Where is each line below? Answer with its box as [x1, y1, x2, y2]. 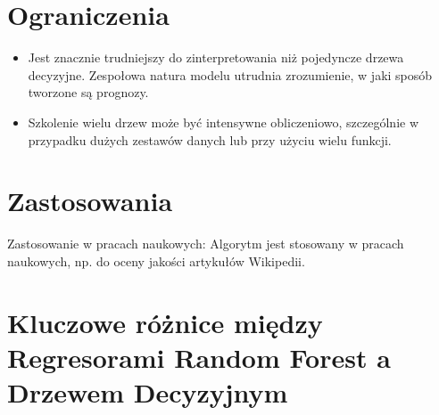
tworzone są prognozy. [28, 83, 149, 102]
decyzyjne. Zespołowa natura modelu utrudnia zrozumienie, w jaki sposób [28, 65, 433, 84]
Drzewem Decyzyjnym [7, 373, 288, 410]
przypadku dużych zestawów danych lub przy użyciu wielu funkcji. [28, 130, 392, 149]
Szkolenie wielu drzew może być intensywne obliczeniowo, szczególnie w [28, 112, 419, 131]
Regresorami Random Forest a [7, 338, 391, 375]
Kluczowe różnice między [7, 304, 323, 340]
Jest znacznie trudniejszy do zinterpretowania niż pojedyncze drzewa [28, 48, 404, 67]
